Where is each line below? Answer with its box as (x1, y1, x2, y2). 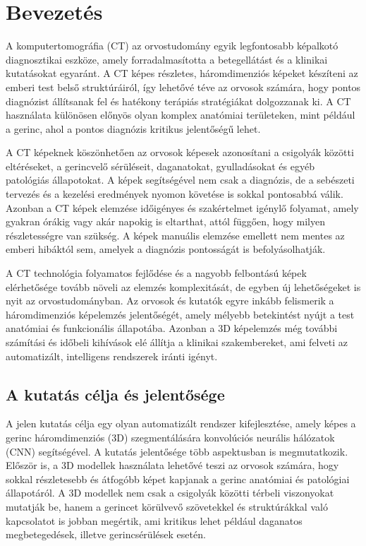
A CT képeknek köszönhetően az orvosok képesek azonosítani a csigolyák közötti (6, 145, 354, 160)
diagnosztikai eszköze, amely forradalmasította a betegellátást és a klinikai (6, 52, 328, 66)
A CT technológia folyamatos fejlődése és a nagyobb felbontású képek (6, 266, 307, 280)
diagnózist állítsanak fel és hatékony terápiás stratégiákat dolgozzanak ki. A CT (6, 93, 351, 108)
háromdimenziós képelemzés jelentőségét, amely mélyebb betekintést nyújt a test (6, 307, 355, 321)
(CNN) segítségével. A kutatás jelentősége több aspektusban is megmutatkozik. (6, 444, 348, 458)
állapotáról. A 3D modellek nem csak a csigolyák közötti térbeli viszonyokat (6, 485, 334, 500)
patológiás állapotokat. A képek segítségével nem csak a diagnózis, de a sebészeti (6, 172, 355, 187)
